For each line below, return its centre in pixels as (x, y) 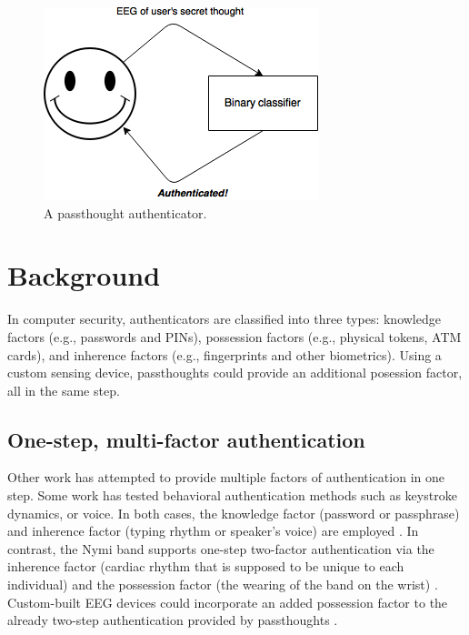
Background (84, 275)
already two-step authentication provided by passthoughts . (173, 620)
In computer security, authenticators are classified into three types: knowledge (224, 319)
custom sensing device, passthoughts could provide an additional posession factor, (235, 373)
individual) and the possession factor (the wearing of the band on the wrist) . (223, 585)
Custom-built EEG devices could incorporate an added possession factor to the (228, 602)
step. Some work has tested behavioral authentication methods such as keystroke (232, 495)
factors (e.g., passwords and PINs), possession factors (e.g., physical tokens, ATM (234, 336)
